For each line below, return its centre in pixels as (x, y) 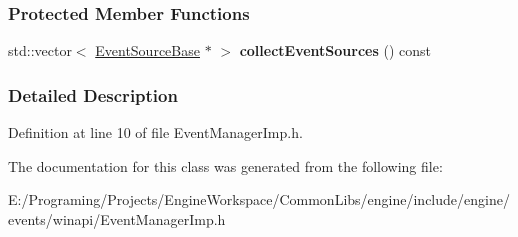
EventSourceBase (147, 50)
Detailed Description (93, 94)
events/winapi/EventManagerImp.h (117, 218)
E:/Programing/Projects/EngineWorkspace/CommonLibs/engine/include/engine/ (259, 199)
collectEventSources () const (335, 50)
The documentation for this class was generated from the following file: (225, 165)
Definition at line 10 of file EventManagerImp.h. (155, 132)
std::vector (40, 50)
